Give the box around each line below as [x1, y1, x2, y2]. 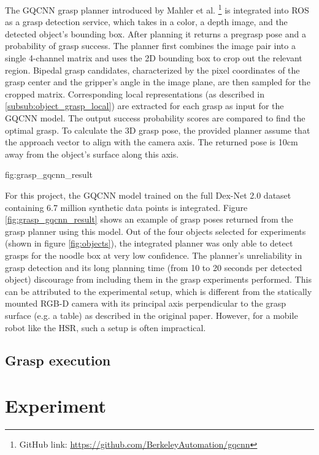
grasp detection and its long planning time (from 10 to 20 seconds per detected [5, 261, 302, 273]
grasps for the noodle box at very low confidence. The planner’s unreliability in [5, 248, 302, 261]
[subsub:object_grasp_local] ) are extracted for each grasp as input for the [5, 99, 284, 112]
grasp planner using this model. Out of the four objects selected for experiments [5, 224, 306, 237]
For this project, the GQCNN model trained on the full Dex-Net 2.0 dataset [5, 188, 291, 201]
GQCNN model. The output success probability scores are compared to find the [5, 112, 306, 124]
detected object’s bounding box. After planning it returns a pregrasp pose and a [5, 27, 306, 40]
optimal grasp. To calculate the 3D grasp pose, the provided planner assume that [5, 123, 310, 136]
